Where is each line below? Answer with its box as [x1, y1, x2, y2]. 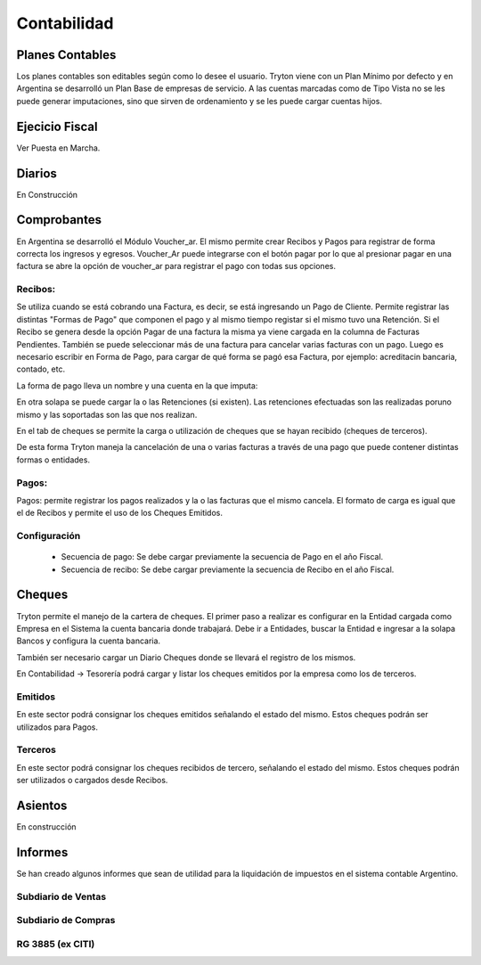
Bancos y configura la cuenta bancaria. [16, 635, 160, 646]
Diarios [16, 166, 58, 181]
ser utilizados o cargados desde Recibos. [16, 775, 168, 786]
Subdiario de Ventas [16, 890, 107, 903]
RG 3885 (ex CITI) [16, 937, 95, 950]
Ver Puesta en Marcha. [16, 143, 101, 153]
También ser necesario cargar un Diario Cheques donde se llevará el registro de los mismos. [16, 651, 356, 663]
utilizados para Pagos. [16, 722, 98, 732]
